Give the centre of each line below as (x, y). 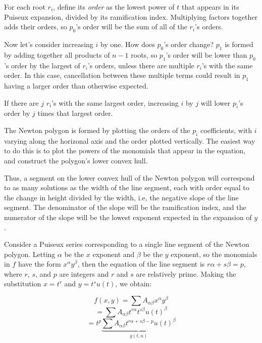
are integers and (84, 273)
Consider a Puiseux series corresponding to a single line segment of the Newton (127, 244)
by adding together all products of (57, 54)
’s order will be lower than (206, 54)
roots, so (144, 54)
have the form (39, 264)
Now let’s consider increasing (49, 44)
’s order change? (189, 44)
